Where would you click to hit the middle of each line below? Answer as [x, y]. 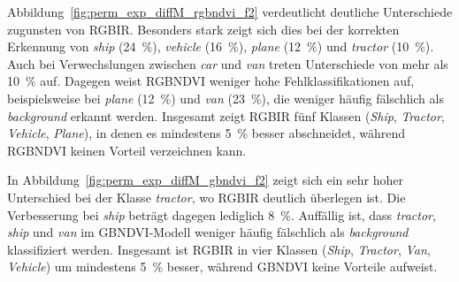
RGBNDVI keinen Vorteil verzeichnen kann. [127, 150]
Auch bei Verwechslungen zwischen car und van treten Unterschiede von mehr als [228, 63]
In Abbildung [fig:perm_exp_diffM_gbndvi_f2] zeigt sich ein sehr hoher [205, 180]
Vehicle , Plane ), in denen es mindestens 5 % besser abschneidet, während [207, 133]
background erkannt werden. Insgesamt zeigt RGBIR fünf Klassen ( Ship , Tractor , [226, 115]
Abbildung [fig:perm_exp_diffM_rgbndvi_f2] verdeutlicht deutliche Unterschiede [230, 11]
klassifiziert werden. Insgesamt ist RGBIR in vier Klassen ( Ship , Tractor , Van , [219, 249]
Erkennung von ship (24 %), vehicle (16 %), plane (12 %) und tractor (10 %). [221, 46]
